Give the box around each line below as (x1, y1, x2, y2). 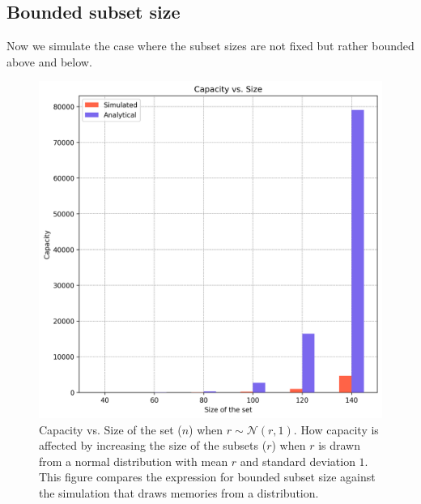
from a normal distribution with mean (39, 452, 228, 469)
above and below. (6, 53, 92, 70)
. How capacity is (293, 421, 379, 438)
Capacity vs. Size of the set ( (39, 421, 182, 438)
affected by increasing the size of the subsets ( (39, 437, 267, 454)
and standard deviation (240, 452, 355, 469)
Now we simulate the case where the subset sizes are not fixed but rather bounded (6, 37, 415, 54)
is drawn (318, 437, 360, 454)
